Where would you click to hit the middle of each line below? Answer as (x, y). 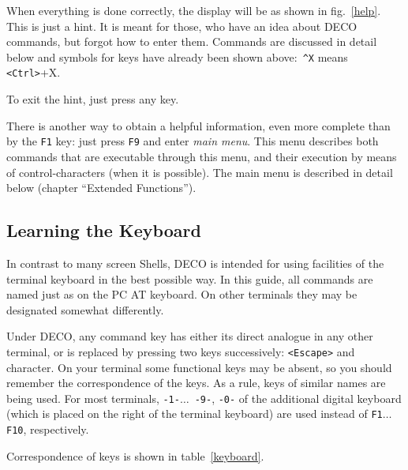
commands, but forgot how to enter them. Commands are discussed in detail (192, 41)
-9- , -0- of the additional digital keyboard (298, 398)
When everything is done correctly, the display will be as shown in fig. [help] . (194, 10)
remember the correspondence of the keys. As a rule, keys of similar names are (196, 383)
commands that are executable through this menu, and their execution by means (202, 156)
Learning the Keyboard (104, 230)
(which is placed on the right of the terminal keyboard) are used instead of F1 (195, 414)
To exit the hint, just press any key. (93, 99)
